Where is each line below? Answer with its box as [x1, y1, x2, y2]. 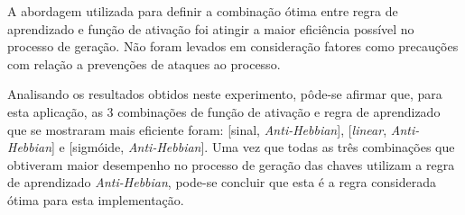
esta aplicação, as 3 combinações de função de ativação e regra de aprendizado [7, 102, 441, 121]
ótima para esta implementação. [7, 190, 184, 209]
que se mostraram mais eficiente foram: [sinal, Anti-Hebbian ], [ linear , [7, 120, 387, 139]
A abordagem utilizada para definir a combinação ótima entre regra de [7, 2, 398, 20]
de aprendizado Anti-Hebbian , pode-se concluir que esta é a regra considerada [7, 173, 436, 192]
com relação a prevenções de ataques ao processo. [7, 54, 281, 73]
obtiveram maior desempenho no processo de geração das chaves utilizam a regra [7, 155, 455, 174]
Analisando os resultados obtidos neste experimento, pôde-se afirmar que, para [7, 85, 442, 103]
